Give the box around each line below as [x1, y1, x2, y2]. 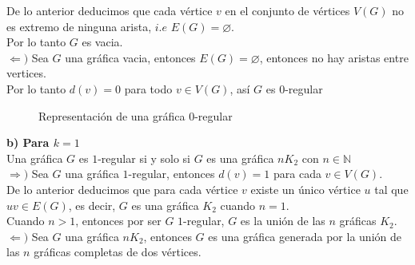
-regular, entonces [128, 165, 215, 182]
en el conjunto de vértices [225, 2, 350, 18]
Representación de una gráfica [38, 107, 186, 124]
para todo [124, 80, 173, 97]
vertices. [6, 65, 46, 81]
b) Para [6, 134, 50, 151]
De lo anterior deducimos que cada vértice [6, 2, 213, 18]
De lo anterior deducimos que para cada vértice [6, 180, 238, 197]
